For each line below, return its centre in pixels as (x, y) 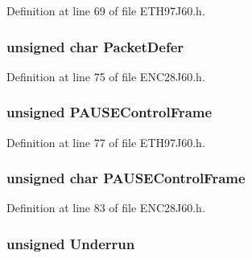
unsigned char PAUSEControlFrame (126, 178)
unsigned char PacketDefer (95, 46)
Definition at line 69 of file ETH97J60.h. (106, 10)
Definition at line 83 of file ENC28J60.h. (106, 208)
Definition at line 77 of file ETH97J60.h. (106, 142)
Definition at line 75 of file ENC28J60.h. (106, 76)
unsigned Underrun (71, 243)
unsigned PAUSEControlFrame (109, 112)
